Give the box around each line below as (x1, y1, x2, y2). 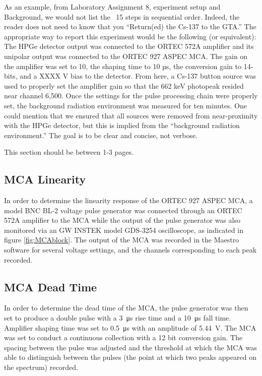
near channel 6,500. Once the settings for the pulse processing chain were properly (4, 90, 258, 101)
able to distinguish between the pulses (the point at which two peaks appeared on (4, 352, 256, 362)
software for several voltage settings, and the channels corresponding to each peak (4, 244, 257, 255)
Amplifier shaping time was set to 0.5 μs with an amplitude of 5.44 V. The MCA (4, 322, 256, 333)
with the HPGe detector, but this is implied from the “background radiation (4, 120, 240, 131)
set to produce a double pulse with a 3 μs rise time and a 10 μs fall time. (4, 312, 231, 323)
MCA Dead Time (4, 279, 97, 294)
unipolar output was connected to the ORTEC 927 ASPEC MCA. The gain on (4, 50, 248, 61)
